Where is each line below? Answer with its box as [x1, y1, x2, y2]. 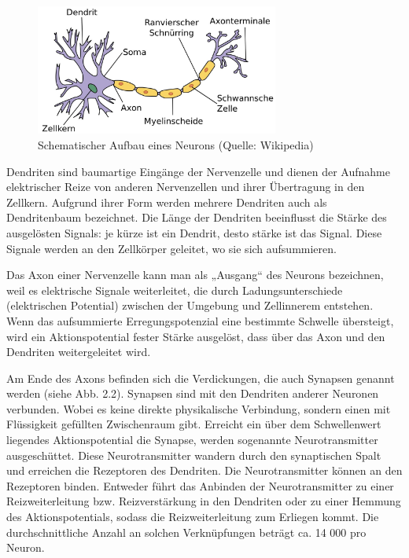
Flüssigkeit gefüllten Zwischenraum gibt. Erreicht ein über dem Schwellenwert [6, 416, 381, 432]
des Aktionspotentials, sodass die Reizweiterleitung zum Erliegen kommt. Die [6, 508, 379, 525]
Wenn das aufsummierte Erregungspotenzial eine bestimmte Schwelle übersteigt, [6, 312, 394, 329]
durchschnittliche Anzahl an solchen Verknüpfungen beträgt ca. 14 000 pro [6, 523, 367, 540]
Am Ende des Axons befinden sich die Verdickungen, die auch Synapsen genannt [6, 369, 395, 386]
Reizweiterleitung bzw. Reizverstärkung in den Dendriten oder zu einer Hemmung [6, 493, 401, 509]
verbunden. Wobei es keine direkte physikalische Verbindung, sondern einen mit [6, 400, 391, 417]
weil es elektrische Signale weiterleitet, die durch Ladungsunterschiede [6, 281, 343, 298]
